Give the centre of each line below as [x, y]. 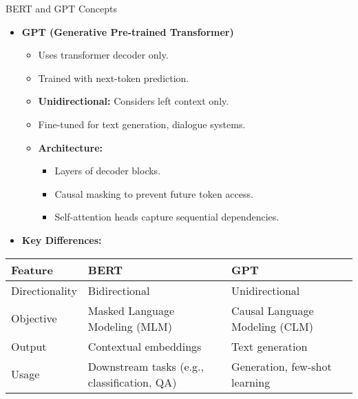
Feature [32, 269]
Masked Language [131, 310]
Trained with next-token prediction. [114, 78]
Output [29, 346]
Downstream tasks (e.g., [146, 366]
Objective [34, 318]
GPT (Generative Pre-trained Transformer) [128, 31]
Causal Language [273, 310]
